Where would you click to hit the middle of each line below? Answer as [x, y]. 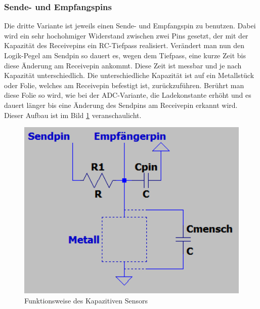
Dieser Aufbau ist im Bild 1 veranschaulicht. [73, 115]
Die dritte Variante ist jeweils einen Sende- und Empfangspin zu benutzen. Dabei [130, 26]
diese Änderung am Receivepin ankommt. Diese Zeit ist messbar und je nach [123, 65]
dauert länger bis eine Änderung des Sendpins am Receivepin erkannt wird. [121, 105]
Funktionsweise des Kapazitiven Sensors [86, 300]
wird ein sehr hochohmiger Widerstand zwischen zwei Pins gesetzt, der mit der [126, 35]
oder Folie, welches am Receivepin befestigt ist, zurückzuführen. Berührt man [124, 85]
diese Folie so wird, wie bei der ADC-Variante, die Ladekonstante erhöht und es [128, 95]
